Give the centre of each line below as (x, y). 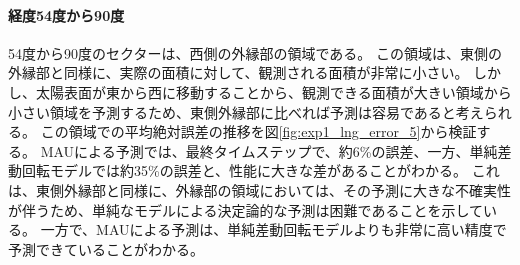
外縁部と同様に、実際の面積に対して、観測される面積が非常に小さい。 (238, 72)
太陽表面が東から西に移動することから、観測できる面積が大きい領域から (273, 91)
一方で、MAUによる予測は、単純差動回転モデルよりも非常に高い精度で (273, 229)
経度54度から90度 (66, 14)
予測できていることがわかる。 (106, 248)
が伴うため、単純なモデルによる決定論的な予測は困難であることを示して (246, 209)
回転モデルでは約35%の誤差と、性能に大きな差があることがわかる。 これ (260, 170)
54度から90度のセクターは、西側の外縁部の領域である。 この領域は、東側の (255, 52)
